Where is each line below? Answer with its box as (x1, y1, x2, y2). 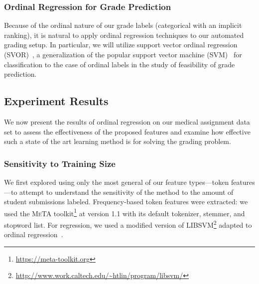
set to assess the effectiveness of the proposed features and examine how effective (4, 126, 251, 137)
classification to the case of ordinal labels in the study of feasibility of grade (4, 59, 235, 69)
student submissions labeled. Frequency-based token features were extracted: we (4, 196, 248, 207)
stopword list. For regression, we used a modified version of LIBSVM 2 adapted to (4, 218, 252, 230)
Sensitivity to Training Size (4, 157, 116, 169)
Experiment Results (4, 93, 109, 109)
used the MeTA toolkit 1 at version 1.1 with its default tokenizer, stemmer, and (4, 206, 245, 218)
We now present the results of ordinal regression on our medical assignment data (4, 116, 250, 127)
